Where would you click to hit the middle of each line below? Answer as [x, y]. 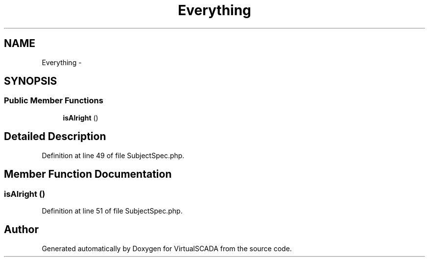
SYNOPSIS [31, 81]
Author [21, 230]
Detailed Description [55, 137]
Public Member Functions [54, 101]
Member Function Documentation [88, 174]
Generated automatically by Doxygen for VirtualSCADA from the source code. [167, 248]
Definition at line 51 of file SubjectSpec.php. [112, 211]
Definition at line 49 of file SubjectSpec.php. [113, 155]
